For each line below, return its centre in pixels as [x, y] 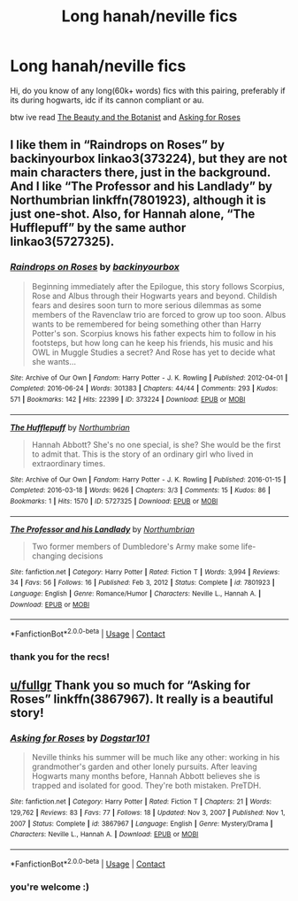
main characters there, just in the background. [140, 173]
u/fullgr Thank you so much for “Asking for [130, 685]
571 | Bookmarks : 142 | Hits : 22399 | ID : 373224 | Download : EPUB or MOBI [128, 399]
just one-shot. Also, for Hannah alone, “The [133, 214]
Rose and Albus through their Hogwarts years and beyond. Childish [154, 296]
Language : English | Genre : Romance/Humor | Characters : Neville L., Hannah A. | [136, 593]
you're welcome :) [50, 887]
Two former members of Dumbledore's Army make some [135, 546]
